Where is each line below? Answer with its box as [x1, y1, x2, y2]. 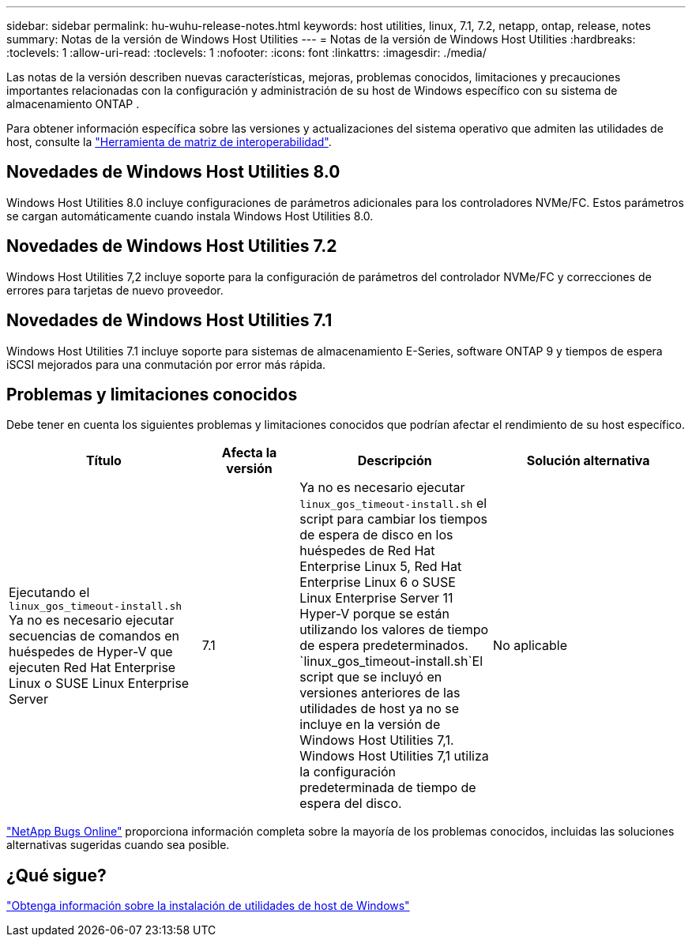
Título [85, 453, 122, 469]
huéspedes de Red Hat [299, 543, 435, 559]
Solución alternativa [526, 453, 650, 469]
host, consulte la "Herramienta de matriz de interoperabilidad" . [6, 135, 332, 148]
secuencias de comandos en [9, 627, 180, 644]
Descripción [357, 453, 432, 469]
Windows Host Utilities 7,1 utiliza [299, 748, 489, 765]
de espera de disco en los [299, 527, 453, 543]
